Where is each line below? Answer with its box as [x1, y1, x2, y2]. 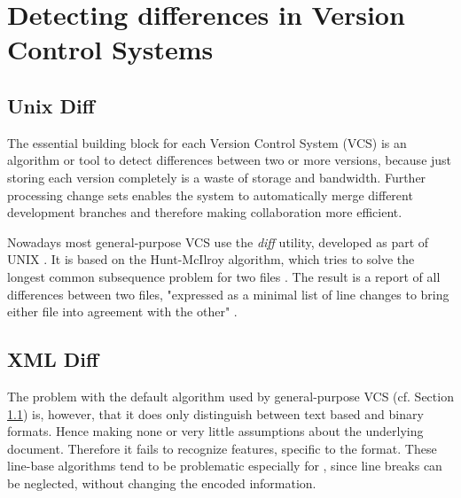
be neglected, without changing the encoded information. [7, 473, 316, 492]
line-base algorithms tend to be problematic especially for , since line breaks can [7, 456, 442, 475]
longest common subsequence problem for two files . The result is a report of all [7, 267, 441, 285]
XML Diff [7, 346, 99, 373]
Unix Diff [7, 91, 95, 119]
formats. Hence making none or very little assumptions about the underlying [7, 422, 424, 440]
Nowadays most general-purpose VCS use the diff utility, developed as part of [7, 232, 429, 251]
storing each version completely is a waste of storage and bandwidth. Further [7, 167, 426, 186]
